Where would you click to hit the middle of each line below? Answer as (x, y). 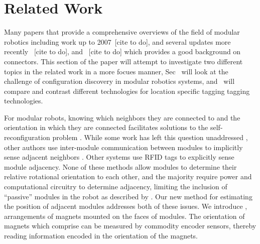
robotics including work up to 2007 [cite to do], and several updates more (117, 41)
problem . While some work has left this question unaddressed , (150, 137)
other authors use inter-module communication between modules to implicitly (123, 147)
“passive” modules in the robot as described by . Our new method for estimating (128, 196)
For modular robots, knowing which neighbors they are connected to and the (122, 117)
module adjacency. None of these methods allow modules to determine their (120, 166)
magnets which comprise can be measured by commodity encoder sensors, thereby (130, 226)
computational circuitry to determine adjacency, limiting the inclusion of (116, 187)
